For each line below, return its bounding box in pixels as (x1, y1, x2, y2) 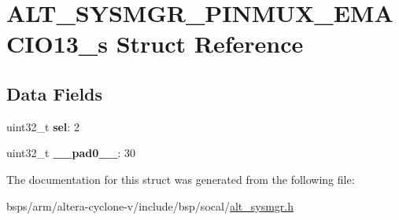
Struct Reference (116, 27, 304, 60)
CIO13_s (6, 27, 108, 60)
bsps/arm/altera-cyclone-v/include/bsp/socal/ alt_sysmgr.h (6, 197, 294, 214)
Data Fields (6, 81, 103, 105)
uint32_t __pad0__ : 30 (6, 145, 136, 161)
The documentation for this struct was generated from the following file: (6, 170, 355, 187)
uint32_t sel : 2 (6, 118, 79, 134)
